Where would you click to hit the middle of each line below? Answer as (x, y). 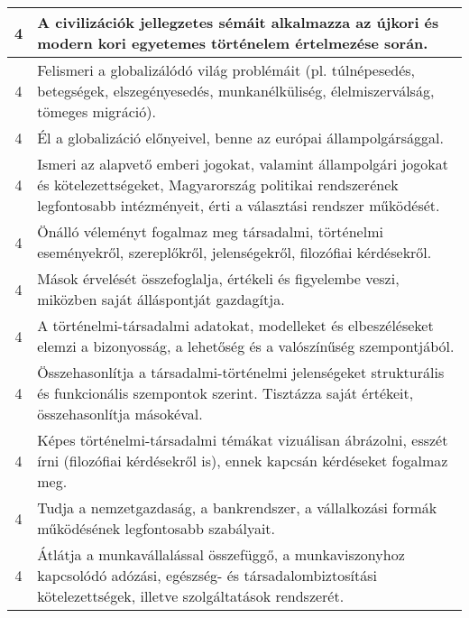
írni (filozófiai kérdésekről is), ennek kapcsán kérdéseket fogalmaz (243, 461)
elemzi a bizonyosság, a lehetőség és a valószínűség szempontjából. (246, 346)
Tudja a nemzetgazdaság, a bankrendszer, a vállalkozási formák (237, 507)
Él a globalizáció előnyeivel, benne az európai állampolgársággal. (240, 138)
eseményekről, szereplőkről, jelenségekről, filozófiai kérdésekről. (234, 252)
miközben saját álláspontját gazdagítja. (161, 299)
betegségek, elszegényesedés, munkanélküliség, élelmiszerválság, (236, 91)
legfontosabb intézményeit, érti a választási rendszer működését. (239, 205)
